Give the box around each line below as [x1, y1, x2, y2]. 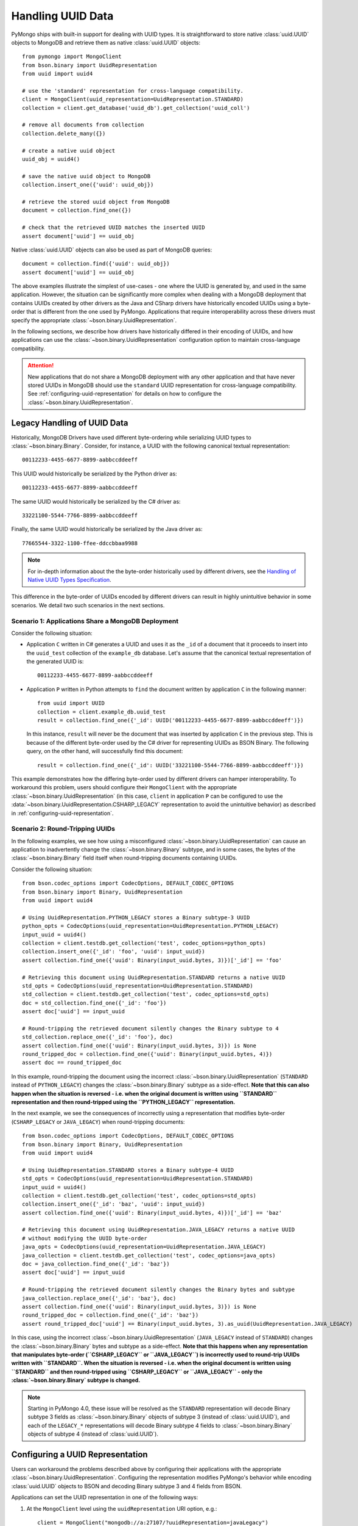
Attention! [27, 362, 54, 369]
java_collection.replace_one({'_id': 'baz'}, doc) [22, 1295, 177, 1301]
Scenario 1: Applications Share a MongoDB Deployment [11, 617, 179, 625]
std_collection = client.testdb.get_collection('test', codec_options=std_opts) [22, 991, 270, 998]
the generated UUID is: [26, 658, 84, 665]
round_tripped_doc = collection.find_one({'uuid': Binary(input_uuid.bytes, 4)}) [22, 1050, 273, 1058]
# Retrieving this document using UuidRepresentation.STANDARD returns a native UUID [22, 974, 286, 981]
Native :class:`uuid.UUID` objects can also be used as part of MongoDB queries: [11, 246, 212, 253]
